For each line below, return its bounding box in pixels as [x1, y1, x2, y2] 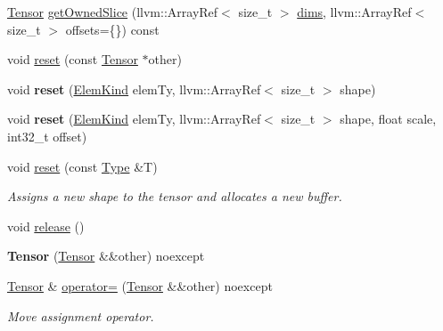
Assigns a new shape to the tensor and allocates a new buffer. [7, 187, 342, 206]
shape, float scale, [340, 109, 437, 128]
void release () [7, 216, 85, 235]
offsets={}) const [65, 20, 160, 38]
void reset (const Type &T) [7, 157, 158, 175]
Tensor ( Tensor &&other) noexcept [7, 246, 205, 265]
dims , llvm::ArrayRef [297, 3, 412, 20]
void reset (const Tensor [7, 50, 138, 69]
